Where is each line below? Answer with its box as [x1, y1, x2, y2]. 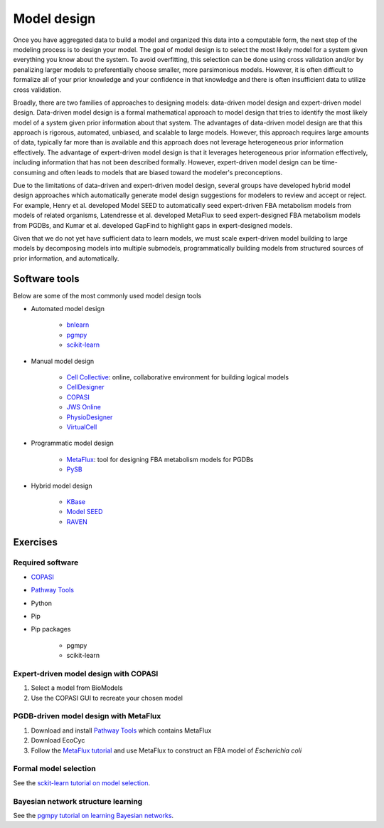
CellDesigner [66, 383, 105, 392]
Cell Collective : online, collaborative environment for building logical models [66, 373, 289, 381]
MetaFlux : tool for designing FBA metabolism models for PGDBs [66, 455, 254, 463]
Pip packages [31, 625, 71, 634]
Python [31, 599, 53, 607]
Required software [13, 557, 79, 567]
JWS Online [66, 403, 101, 412]
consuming [13, 168, 46, 177]
